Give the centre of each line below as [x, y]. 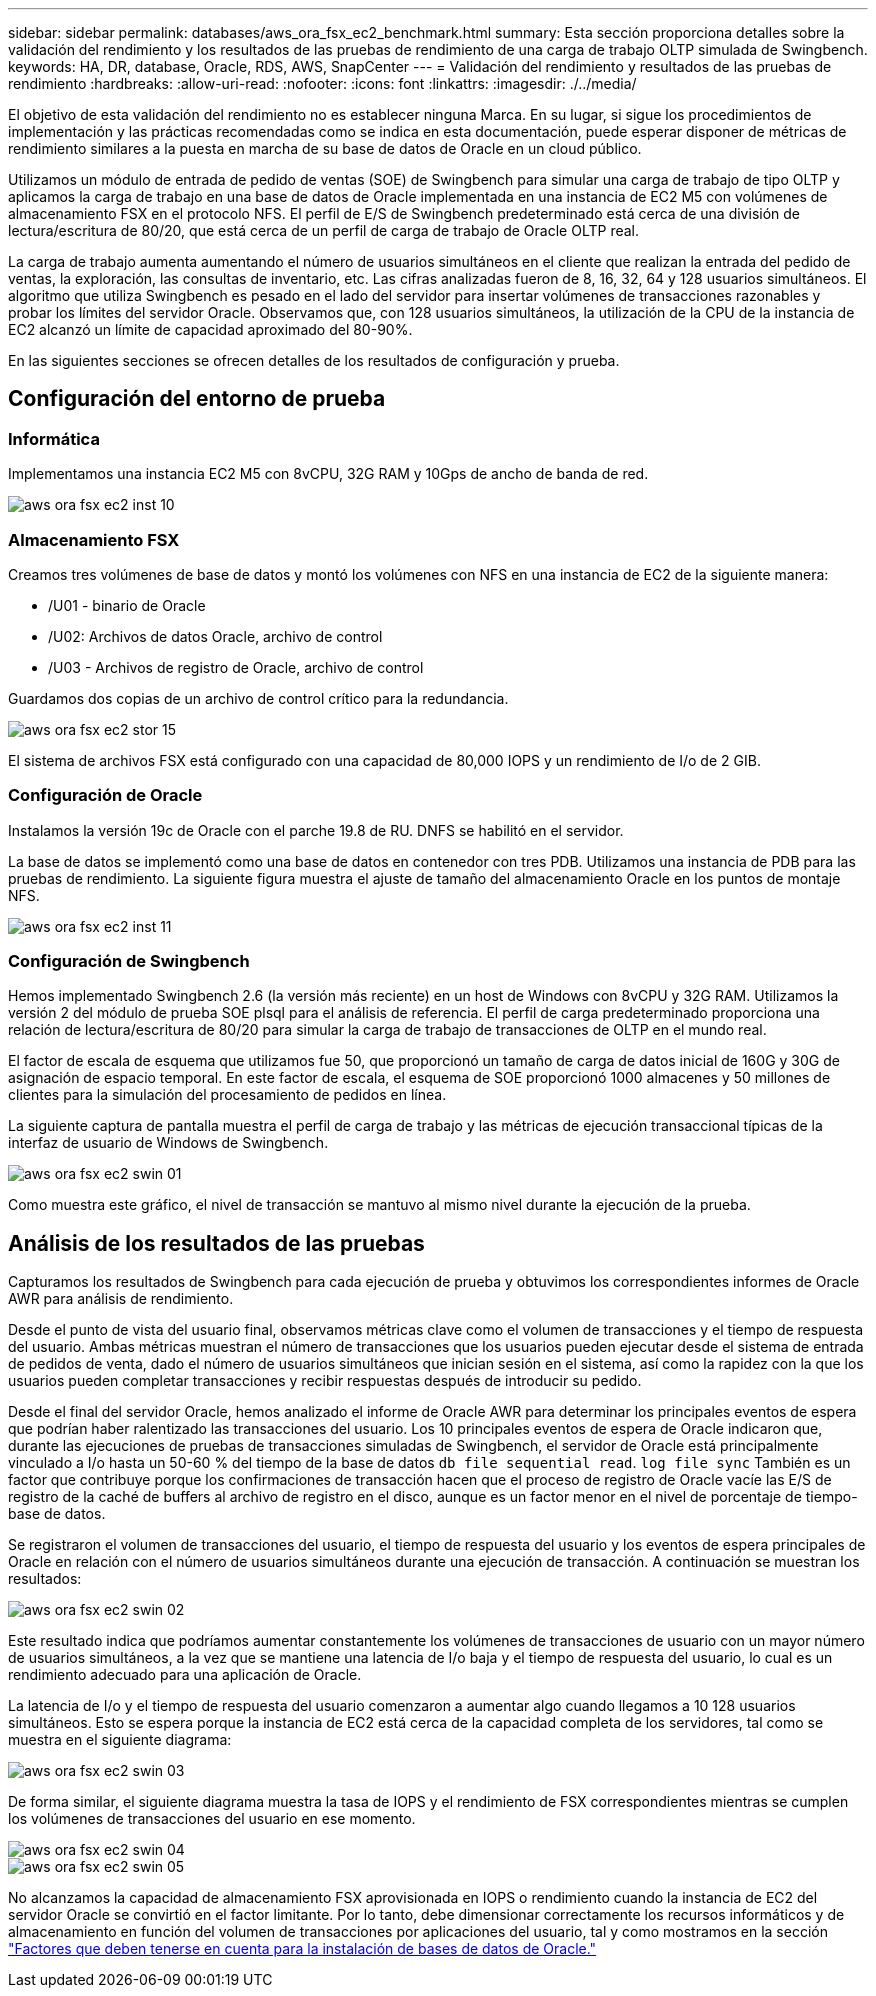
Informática [54, 438]
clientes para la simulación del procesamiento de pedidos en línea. [227, 1095]
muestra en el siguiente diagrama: [120, 1740]
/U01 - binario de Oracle [127, 605]
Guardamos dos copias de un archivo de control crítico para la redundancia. [258, 698]
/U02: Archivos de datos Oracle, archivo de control [215, 636]
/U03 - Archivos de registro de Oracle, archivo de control [236, 667]
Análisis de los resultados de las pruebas [216, 1243]
